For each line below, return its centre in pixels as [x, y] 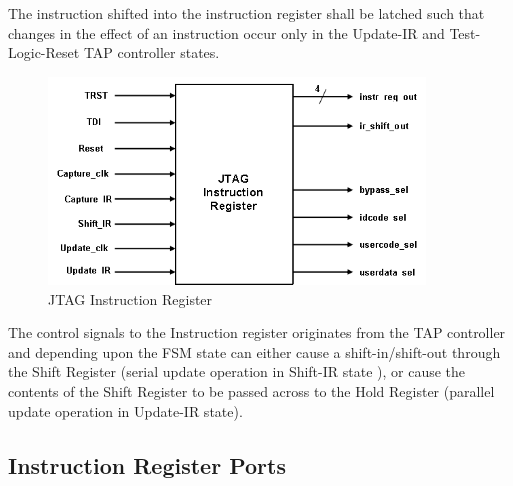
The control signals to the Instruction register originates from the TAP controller [257, 332]
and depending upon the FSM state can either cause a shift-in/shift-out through [254, 351]
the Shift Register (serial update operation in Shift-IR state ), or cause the [237, 371]
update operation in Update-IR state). [125, 410]
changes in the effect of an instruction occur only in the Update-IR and [226, 32]
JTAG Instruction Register [130, 298]
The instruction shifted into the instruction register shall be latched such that [246, 13]
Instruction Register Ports [147, 464]
